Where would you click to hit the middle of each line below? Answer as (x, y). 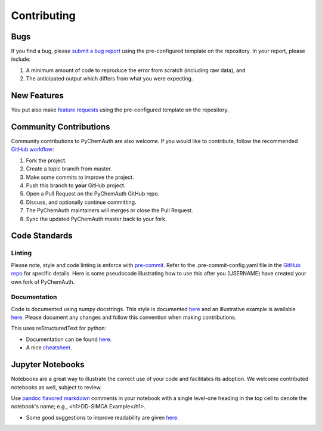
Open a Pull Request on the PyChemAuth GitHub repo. (93, 194)
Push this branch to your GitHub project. (76, 185)
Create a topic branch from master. (69, 169)
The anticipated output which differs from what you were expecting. (109, 79)
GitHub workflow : (32, 150)
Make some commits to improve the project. (80, 177)
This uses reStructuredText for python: (59, 328)
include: (21, 59)
